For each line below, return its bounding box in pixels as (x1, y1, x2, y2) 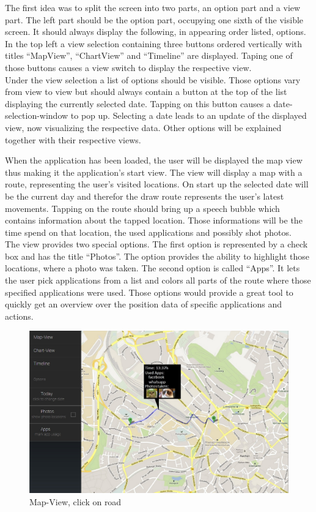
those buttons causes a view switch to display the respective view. (5, 61, 252, 73)
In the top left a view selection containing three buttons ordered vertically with (5, 37, 303, 50)
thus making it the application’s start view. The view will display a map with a (5, 165, 303, 178)
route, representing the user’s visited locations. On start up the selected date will (5, 178, 309, 190)
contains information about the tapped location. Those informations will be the (5, 214, 303, 227)
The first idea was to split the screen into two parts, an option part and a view (5, 1, 301, 13)
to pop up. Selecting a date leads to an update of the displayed (70, 109, 307, 122)
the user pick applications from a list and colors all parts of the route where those (5, 274, 311, 287)
